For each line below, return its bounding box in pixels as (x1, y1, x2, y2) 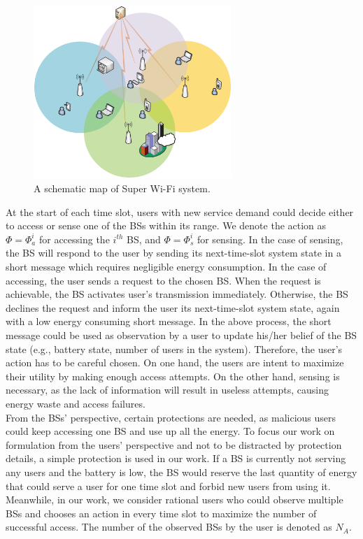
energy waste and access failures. (6, 396, 145, 410)
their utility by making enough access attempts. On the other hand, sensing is (6, 368, 340, 383)
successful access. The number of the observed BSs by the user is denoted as (6, 519, 332, 534)
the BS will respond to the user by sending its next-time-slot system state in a (6, 245, 341, 260)
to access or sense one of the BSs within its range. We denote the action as (6, 218, 327, 233)
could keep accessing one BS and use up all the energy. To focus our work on (6, 424, 335, 438)
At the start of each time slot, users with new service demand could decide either (6, 204, 354, 219)
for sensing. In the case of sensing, (197, 231, 343, 246)
